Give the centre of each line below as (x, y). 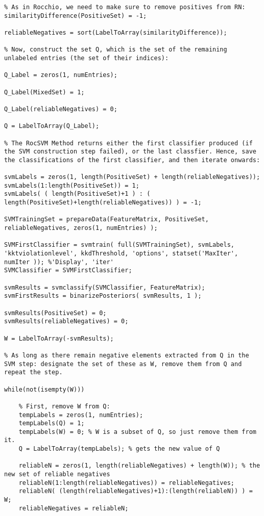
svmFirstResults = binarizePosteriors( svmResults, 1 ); (103, 296)
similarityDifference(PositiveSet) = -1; (76, 16)
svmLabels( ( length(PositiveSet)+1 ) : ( (77, 194)
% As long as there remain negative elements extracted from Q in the (127, 355)
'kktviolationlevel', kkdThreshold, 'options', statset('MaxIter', (121, 254)
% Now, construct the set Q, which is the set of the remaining (116, 50)
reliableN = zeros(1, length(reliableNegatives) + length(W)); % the (139, 466)
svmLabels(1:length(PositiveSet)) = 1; (72, 185)
